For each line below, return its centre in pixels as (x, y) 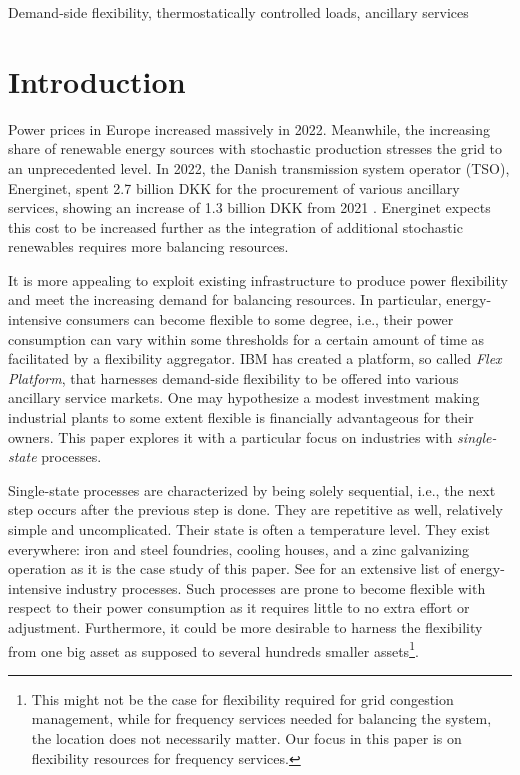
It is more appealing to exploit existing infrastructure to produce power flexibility (258, 279)
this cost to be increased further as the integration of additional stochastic (235, 226)
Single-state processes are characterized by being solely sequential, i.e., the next (252, 489)
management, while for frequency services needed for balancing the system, (261, 718)
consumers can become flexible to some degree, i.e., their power (260, 319)
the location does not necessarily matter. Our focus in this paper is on (246, 738)
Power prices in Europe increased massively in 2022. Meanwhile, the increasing (249, 128)
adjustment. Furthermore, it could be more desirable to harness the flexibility (245, 626)
